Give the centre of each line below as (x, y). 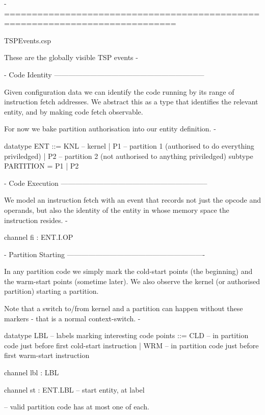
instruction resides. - (36, 220)
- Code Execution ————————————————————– (106, 183)
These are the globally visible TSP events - (71, 57)
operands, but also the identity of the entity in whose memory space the (117, 210)
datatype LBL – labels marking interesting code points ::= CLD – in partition (126, 335)
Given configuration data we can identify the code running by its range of (119, 91)
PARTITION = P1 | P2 (42, 166)
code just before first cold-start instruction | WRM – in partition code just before (131, 345)
